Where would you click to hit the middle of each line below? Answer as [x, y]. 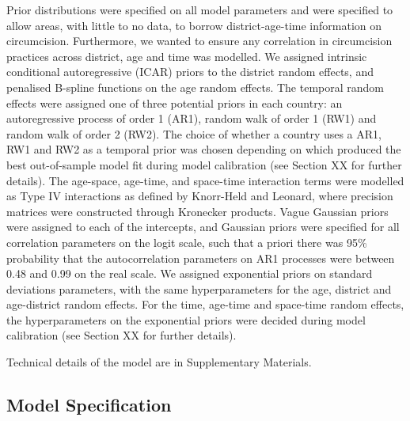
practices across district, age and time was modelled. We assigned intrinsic [187, 56]
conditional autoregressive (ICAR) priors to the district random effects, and [190, 72]
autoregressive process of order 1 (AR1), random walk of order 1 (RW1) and [192, 118]
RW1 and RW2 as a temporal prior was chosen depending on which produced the [204, 149]
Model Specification [89, 405]
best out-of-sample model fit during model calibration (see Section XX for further [204, 164]
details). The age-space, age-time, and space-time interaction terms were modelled [205, 180]
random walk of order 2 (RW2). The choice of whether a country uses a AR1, [194, 133]
